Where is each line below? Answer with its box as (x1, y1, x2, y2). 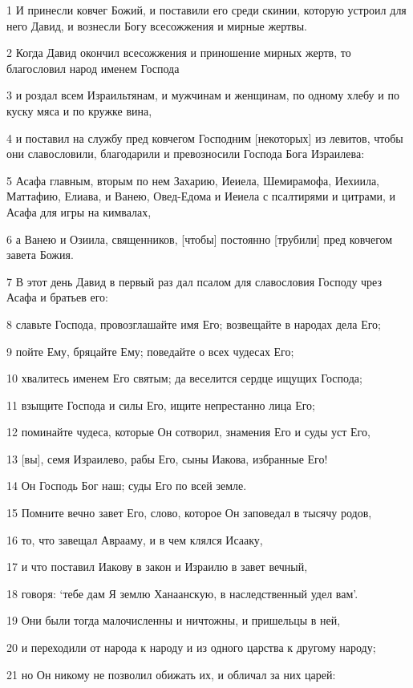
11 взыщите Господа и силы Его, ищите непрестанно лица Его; (6, 396, 315, 413)
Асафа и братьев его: (6, 289, 108, 306)
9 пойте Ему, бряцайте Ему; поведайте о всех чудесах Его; (6, 342, 294, 359)
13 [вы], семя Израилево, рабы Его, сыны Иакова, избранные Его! (6, 450, 328, 467)
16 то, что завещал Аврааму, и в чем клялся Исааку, (6, 531, 263, 548)
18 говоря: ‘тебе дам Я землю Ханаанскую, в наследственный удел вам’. (6, 585, 358, 601)
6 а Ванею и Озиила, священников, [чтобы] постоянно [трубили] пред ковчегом (6, 230, 393, 247)
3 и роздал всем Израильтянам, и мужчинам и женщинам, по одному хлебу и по (6, 87, 399, 103)
